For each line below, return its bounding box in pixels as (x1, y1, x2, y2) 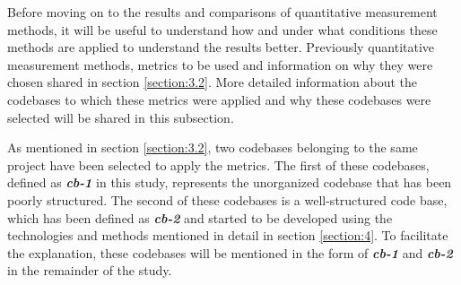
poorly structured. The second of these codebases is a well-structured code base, (7, 190, 448, 209)
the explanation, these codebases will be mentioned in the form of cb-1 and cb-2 (7, 243, 453, 262)
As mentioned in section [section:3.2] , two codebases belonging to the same (7, 138, 418, 157)
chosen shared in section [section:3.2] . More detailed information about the (7, 73, 418, 91)
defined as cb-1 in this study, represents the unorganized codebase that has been (7, 173, 452, 192)
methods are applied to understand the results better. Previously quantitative (7, 38, 435, 56)
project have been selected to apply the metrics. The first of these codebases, (7, 155, 430, 174)
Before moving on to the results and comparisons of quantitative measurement (7, 3, 438, 21)
